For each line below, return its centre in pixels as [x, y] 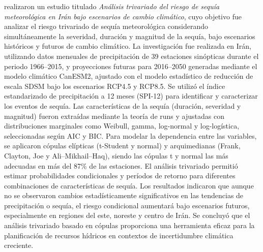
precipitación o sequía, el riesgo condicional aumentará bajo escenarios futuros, [127, 205]
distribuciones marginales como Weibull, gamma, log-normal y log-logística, [122, 126]
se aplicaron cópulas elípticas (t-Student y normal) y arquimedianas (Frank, [122, 146]
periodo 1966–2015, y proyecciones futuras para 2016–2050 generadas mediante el [131, 66]
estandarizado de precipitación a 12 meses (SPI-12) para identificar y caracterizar [131, 96]
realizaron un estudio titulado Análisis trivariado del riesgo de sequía [112, 6]
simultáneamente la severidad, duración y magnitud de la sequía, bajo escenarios [130, 36]
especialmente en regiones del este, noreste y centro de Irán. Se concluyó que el [127, 215]
